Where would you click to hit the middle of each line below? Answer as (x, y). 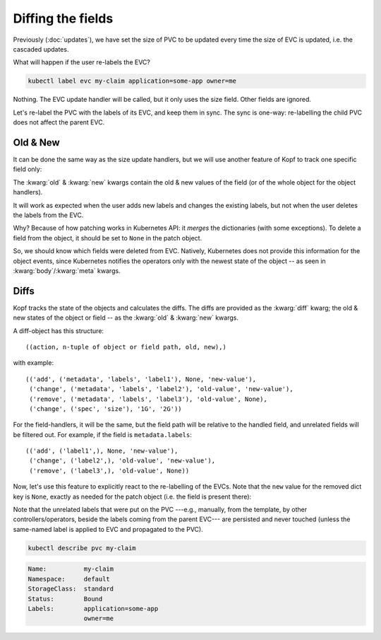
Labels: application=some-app (93, 609)
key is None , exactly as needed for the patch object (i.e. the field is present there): (132, 496)
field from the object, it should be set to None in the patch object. (108, 238)
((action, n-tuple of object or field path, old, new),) (126, 347)
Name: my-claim (71, 569)
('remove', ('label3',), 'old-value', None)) (109, 471)
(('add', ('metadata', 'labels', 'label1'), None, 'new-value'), (141, 379)
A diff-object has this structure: (59, 331)
